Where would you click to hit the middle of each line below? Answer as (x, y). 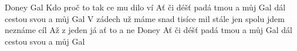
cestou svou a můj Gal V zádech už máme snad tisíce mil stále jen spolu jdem (145, 18)
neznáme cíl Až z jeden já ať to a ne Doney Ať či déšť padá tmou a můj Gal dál (148, 30)
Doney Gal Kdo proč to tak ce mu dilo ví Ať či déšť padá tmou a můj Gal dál (145, 7)
